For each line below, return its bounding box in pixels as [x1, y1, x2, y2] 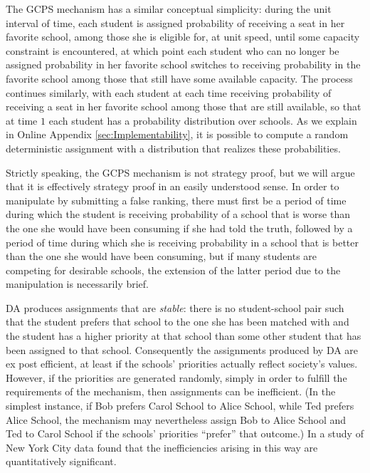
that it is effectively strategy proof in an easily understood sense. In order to [6, 179, 339, 194]
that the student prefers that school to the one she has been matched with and [6, 314, 349, 329]
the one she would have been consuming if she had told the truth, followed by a [6, 220, 353, 235]
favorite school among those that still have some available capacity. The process [6, 71, 353, 85]
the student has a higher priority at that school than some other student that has [6, 328, 361, 343]
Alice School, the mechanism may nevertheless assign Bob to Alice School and [6, 412, 347, 427]
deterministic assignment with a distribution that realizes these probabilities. [6, 140, 341, 155]
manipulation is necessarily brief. [6, 276, 149, 291]
